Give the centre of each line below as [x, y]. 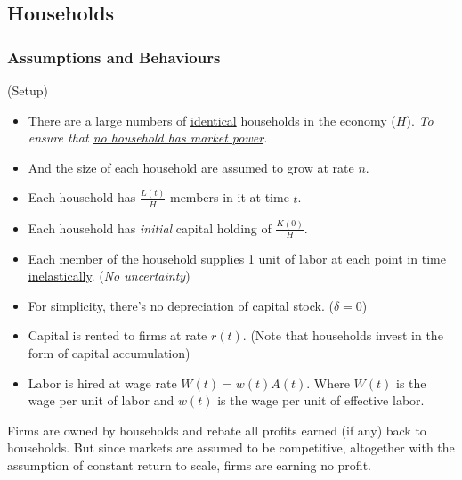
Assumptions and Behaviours [114, 57]
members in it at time [229, 197]
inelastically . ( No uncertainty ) [109, 276]
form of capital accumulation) [109, 353]
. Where [328, 382]
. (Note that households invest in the [343, 335]
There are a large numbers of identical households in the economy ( [212, 120]
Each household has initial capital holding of [150, 228]
